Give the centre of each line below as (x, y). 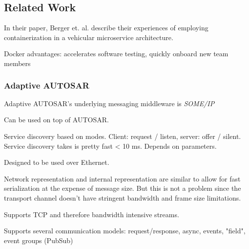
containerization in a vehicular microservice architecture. (89, 37)
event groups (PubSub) (39, 240)
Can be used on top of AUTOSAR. (56, 120)
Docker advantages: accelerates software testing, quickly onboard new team (116, 54)
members (17, 63)
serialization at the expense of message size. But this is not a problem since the (123, 188)
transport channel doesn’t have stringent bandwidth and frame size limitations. (123, 197)
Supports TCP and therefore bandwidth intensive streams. (92, 214)
